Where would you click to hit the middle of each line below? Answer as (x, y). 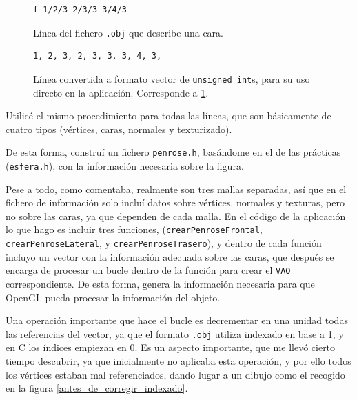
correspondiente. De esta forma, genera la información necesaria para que (160, 283)
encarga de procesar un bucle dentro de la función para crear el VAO (148, 270)
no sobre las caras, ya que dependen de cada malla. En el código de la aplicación (176, 216)
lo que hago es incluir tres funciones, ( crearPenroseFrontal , (134, 229)
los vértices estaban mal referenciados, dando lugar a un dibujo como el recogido (175, 374)
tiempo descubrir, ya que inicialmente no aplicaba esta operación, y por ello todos (178, 360)
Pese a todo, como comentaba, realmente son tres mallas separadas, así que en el (176, 189)
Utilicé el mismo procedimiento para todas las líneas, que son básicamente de (169, 116)
